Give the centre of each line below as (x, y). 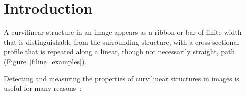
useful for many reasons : (43, 88)
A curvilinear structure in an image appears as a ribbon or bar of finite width (123, 32)
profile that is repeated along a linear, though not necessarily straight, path (120, 51)
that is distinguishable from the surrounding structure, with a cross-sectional (122, 42)
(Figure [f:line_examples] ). (45, 61)
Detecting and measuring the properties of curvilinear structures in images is (122, 78)
